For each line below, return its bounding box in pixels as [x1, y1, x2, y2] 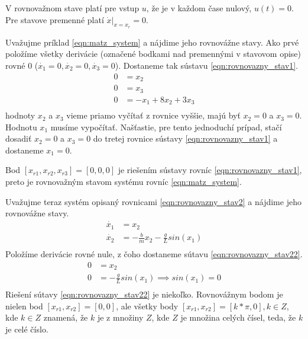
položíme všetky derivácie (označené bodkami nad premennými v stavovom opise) [5, 47, 301, 60]
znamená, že [43, 311, 88, 324]
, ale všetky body [116, 299, 179, 312]
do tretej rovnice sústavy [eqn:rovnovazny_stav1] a [93, 132, 278, 145]
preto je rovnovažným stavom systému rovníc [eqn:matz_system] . [5, 175, 242, 188]
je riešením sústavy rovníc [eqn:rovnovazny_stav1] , [118, 164, 302, 176]
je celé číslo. [5, 322, 48, 335]
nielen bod [5, 299, 43, 312]
